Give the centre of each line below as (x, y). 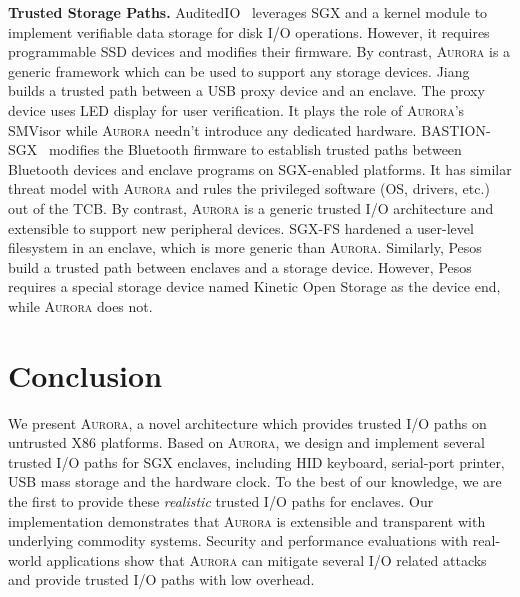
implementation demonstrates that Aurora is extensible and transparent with (247, 520)
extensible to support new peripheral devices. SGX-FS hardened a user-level (241, 227)
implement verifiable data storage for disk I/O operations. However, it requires (249, 31)
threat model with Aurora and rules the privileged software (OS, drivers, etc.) (249, 188)
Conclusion (85, 374)
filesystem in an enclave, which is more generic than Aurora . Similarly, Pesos (245, 247)
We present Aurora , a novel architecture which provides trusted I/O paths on (247, 422)
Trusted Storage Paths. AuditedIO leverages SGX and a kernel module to (248, 12)
